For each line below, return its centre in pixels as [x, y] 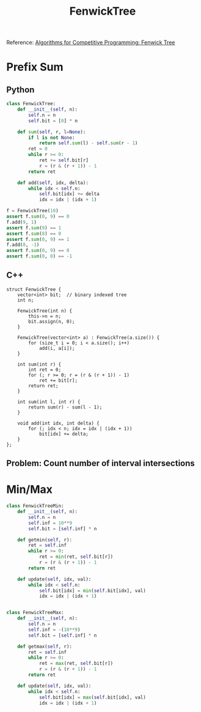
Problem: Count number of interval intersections [101, 463]
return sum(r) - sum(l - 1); [65, 407]
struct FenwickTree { [34, 289]
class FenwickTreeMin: [35, 506]
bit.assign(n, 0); [52, 321]
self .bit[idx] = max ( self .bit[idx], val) [93, 697]
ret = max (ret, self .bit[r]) [76, 664]
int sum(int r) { [39, 364]
